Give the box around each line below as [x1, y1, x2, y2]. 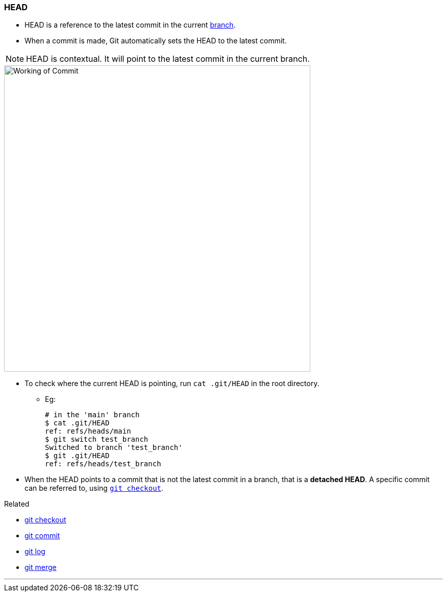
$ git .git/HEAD [45, 451, 110, 460]
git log [24, 547, 45, 556]
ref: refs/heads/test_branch [45, 460, 161, 468]
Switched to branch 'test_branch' [45, 443, 183, 452]
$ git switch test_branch [45, 435, 148, 444]
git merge [24, 563, 57, 572]
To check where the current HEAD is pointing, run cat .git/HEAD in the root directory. [24, 379, 319, 388]
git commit [24, 531, 60, 540]
